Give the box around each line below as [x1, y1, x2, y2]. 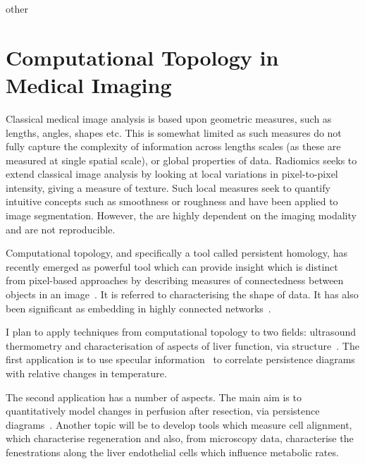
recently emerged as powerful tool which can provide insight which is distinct [6, 259, 338, 274]
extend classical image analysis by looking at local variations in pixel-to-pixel [6, 166, 338, 181]
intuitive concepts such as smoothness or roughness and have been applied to [6, 194, 338, 209]
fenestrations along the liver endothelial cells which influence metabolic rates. [6, 444, 339, 459]
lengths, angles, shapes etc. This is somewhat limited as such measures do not [6, 125, 342, 140]
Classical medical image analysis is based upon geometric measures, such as [6, 111, 332, 126]
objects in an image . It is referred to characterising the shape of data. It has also [6, 287, 359, 302]
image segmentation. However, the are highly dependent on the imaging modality [6, 208, 357, 223]
